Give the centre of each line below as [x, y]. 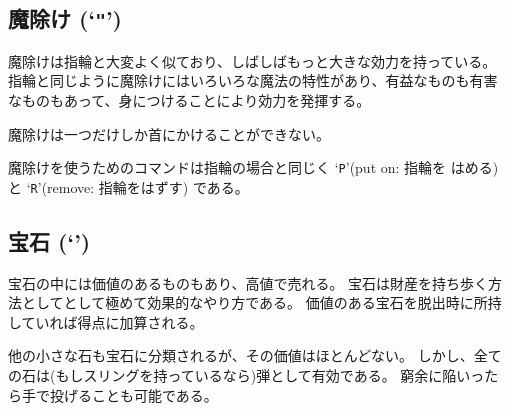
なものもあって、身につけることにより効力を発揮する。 [189, 99]
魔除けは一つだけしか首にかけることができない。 [169, 133]
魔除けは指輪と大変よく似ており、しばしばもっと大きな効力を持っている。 [252, 60]
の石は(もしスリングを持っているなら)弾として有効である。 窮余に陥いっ [246, 375]
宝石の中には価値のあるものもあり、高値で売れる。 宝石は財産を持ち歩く [248, 282]
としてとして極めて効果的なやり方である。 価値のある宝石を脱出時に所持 [261, 302]
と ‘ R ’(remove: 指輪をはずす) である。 [128, 186]
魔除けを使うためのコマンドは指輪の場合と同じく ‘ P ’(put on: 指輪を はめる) [253, 167]
